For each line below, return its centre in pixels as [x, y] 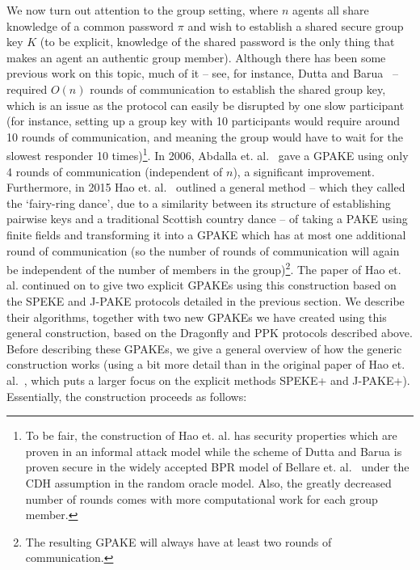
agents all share [330, 10]
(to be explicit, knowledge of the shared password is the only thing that [217, 42]
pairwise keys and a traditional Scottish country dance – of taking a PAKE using [207, 219]
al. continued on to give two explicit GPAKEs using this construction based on [202, 285]
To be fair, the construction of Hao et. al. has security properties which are [211, 435]
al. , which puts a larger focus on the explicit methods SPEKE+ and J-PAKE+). [208, 380]
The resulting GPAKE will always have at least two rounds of [178, 541]
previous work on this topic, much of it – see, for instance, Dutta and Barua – [203, 73]
